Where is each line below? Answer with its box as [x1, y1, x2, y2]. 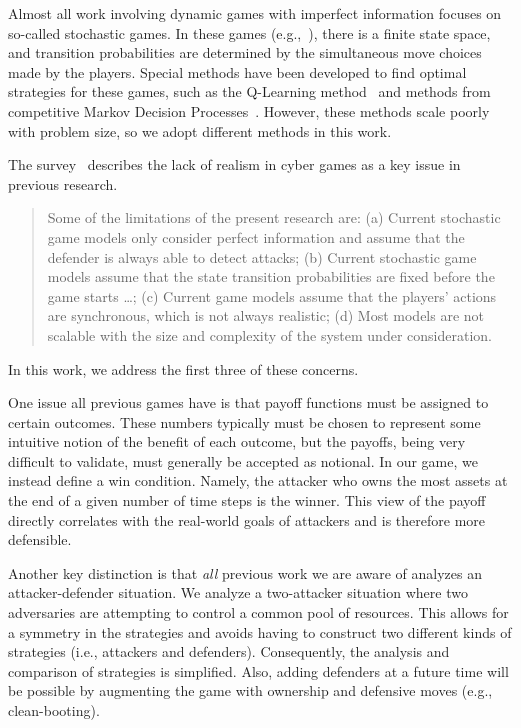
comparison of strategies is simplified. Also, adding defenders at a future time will [8, 660, 509, 681]
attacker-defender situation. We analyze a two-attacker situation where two [8, 582, 468, 603]
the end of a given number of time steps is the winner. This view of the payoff [8, 490, 486, 511]
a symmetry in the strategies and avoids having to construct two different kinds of [8, 621, 512, 642]
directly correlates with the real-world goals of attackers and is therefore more [8, 509, 486, 530]
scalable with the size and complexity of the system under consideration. [47, 324, 492, 345]
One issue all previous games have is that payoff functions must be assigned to [8, 392, 489, 413]
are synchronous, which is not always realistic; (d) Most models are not [47, 305, 485, 326]
